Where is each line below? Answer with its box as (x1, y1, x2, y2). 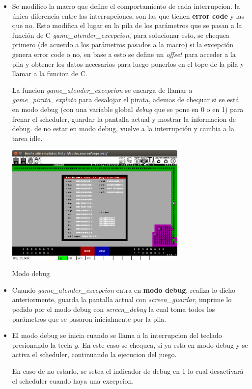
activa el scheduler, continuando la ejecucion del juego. (12, 349, 177, 360)
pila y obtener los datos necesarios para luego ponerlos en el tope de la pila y (12, 58, 244, 69)
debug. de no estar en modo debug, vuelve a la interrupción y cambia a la (12, 123, 234, 134)
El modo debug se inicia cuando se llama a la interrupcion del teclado (12, 330, 222, 340)
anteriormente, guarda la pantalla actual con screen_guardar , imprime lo (12, 294, 232, 305)
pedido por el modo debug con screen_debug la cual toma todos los (12, 304, 215, 314)
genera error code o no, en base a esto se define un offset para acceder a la (12, 49, 236, 59)
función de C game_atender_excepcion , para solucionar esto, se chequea (12, 29, 229, 40)
